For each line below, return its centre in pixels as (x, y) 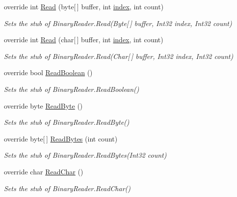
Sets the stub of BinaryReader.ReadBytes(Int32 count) (85, 155)
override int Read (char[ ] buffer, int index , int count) (84, 40)
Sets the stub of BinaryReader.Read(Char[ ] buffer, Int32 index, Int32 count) (119, 56)
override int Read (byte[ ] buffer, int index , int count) (84, 6)
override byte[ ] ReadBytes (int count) (61, 138)
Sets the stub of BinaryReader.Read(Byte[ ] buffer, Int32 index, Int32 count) (118, 23)
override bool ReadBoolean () (48, 72)
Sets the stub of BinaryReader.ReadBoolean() (72, 89)
